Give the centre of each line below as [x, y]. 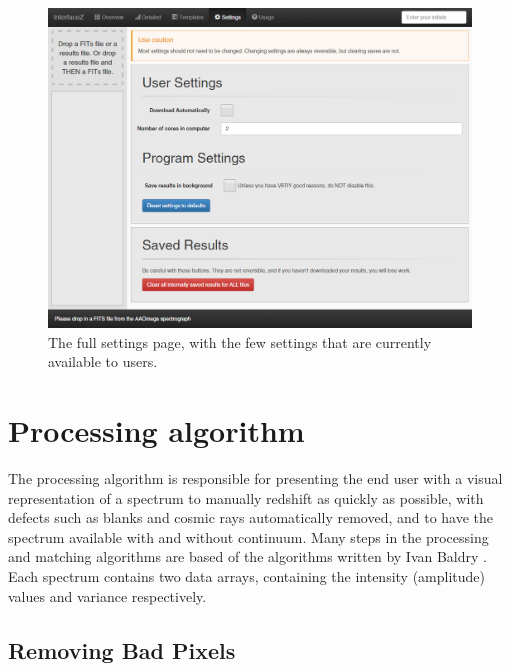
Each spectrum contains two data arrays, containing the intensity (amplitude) [247, 575]
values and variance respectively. [107, 595]
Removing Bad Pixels [122, 649]
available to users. [103, 361]
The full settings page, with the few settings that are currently [240, 341]
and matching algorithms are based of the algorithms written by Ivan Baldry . [247, 556]
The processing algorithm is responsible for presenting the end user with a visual [255, 477]
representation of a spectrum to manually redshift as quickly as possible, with [246, 497]
